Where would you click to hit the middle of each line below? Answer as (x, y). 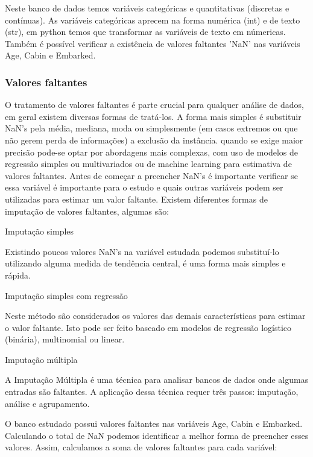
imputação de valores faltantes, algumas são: (87, 211)
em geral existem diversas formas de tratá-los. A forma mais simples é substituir (153, 116)
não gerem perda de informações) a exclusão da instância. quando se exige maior (154, 140)
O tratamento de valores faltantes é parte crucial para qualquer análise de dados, (154, 105)
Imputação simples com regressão (66, 295)
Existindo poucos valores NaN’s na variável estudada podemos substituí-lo (142, 251)
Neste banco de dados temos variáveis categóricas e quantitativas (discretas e (147, 8)
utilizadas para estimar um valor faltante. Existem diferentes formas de (136, 199)
